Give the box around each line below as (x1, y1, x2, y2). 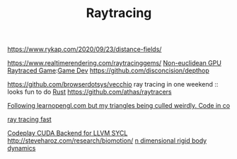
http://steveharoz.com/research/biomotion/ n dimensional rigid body (7, 136, 207, 145)
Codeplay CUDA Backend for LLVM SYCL (7, 129, 128, 138)
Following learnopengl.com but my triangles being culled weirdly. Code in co (7, 102, 231, 110)
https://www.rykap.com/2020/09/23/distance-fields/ (7, 45, 162, 54)
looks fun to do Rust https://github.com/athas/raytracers (7, 87, 172, 97)
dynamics (7, 144, 36, 153)
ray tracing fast (7, 115, 52, 124)
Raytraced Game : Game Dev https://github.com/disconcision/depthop (7, 66, 210, 75)
